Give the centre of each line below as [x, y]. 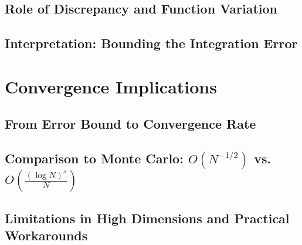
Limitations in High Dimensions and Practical [147, 218]
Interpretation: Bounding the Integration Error [151, 43]
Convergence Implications [111, 86]
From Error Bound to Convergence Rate [130, 124]
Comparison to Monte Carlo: [94, 158]
